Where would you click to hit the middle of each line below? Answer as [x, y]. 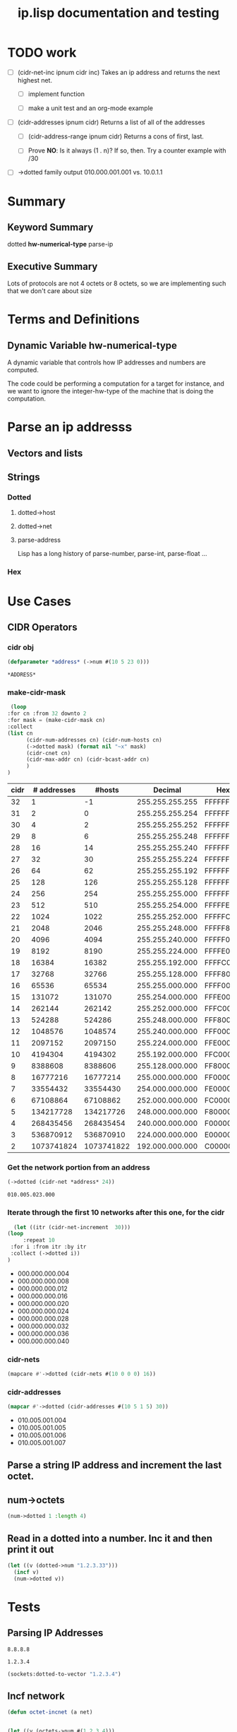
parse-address [39, 540]
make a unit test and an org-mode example [91, 108]
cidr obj [20, 647]
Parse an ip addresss [70, 427]
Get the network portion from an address [79, 1167]
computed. [23, 370]
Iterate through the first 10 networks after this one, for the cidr [116, 1213]
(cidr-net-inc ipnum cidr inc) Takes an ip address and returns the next [119, 72]
